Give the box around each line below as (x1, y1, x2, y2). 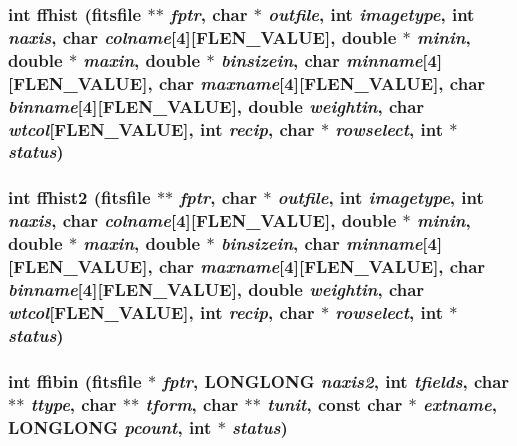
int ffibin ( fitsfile (8, 368, 142, 393)
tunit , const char (267, 391, 403, 416)
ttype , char (30, 391, 117, 416)
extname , (423, 391, 497, 416)
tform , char (145, 391, 239, 416)
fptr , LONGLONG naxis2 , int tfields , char (162, 368, 510, 393)
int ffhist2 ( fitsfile (8, 185, 151, 210)
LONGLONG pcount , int (8, 414, 212, 439)
